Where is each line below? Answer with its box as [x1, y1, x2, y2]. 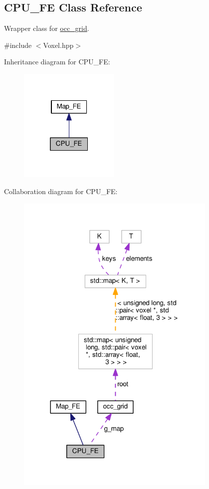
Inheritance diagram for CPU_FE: [4, 56, 110, 67]
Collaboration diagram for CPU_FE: [4, 186, 118, 197]
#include [4, 39, 32, 50]
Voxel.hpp [43, 39, 74, 50]
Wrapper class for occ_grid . [4, 23, 89, 33]
